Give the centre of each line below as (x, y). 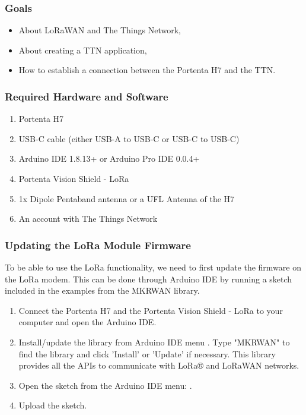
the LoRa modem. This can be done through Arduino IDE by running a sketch (149, 279)
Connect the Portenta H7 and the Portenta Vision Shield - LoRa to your (151, 310)
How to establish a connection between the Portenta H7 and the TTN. (147, 70)
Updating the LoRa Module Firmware (98, 245)
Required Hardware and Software (87, 96)
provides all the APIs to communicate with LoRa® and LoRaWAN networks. (159, 365)
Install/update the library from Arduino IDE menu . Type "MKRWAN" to (154, 342)
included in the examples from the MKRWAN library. (102, 290)
